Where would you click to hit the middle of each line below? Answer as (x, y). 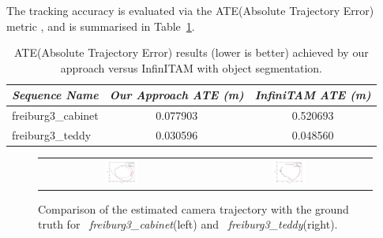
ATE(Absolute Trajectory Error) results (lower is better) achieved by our (191, 52)
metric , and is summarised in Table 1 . (101, 26)
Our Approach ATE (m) (176, 95)
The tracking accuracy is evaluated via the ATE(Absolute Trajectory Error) (190, 10)
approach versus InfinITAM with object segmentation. (191, 67)
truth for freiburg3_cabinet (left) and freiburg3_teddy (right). (188, 224)
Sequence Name (55, 95)
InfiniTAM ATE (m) (313, 95)
